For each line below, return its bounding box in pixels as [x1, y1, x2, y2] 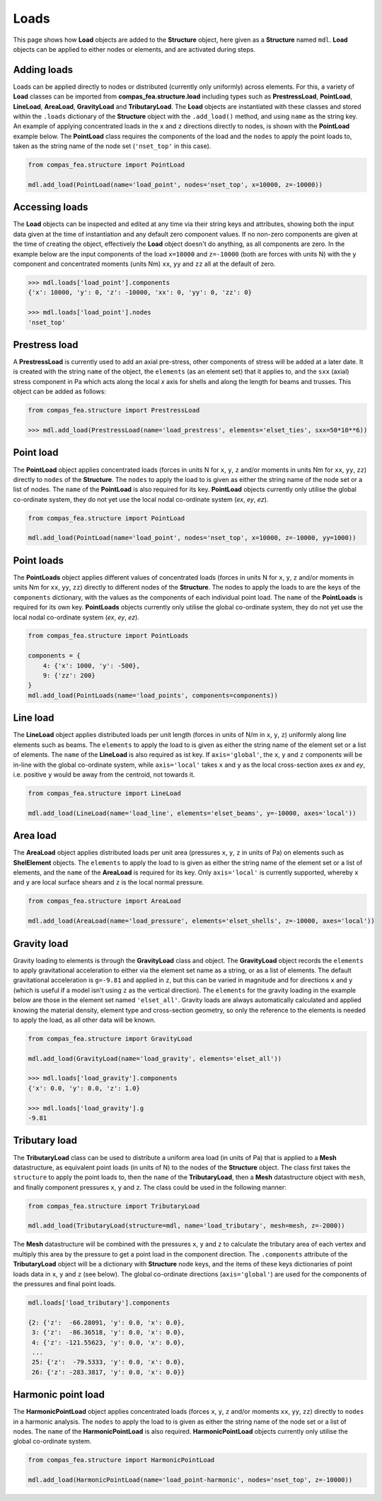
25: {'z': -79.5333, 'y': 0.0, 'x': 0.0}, [32, 1358, 185, 1366]
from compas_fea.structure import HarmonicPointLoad [28, 1456, 215, 1464]
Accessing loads [13, 201, 88, 213]
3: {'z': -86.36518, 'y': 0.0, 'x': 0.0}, [32, 1329, 185, 1337]
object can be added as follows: [13, 387, 106, 396]
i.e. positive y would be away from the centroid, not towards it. [13, 770, 195, 779]
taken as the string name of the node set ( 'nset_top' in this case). [13, 142, 212, 150]
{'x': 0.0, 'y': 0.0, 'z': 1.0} [28, 1084, 141, 1092]
